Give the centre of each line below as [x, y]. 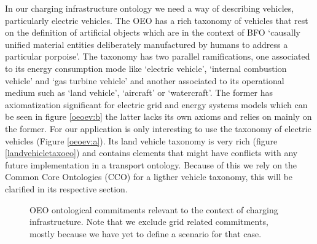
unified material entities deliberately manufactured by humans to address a [147, 44]
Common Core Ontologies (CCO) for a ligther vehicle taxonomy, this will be [149, 177]
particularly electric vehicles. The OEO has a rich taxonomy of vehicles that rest [157, 20]
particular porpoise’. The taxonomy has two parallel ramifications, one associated [158, 56]
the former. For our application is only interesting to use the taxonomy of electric [158, 128]
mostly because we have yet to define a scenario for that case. [146, 233]
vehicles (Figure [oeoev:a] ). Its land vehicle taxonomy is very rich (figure [141, 140]
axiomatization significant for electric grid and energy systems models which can [156, 104]
